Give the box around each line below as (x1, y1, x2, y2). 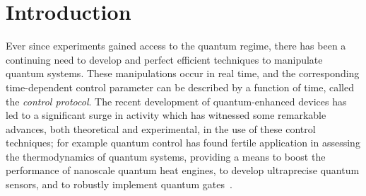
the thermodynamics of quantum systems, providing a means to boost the (6, 149, 326, 163)
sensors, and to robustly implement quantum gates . (6, 177, 232, 192)
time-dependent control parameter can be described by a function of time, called (6, 79, 354, 94)
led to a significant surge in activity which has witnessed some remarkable (6, 108, 326, 122)
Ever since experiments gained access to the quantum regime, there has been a (6, 38, 346, 53)
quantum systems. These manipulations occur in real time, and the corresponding (6, 66, 360, 81)
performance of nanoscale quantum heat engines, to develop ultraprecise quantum (6, 163, 360, 178)
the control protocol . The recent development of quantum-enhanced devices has (6, 93, 347, 108)
